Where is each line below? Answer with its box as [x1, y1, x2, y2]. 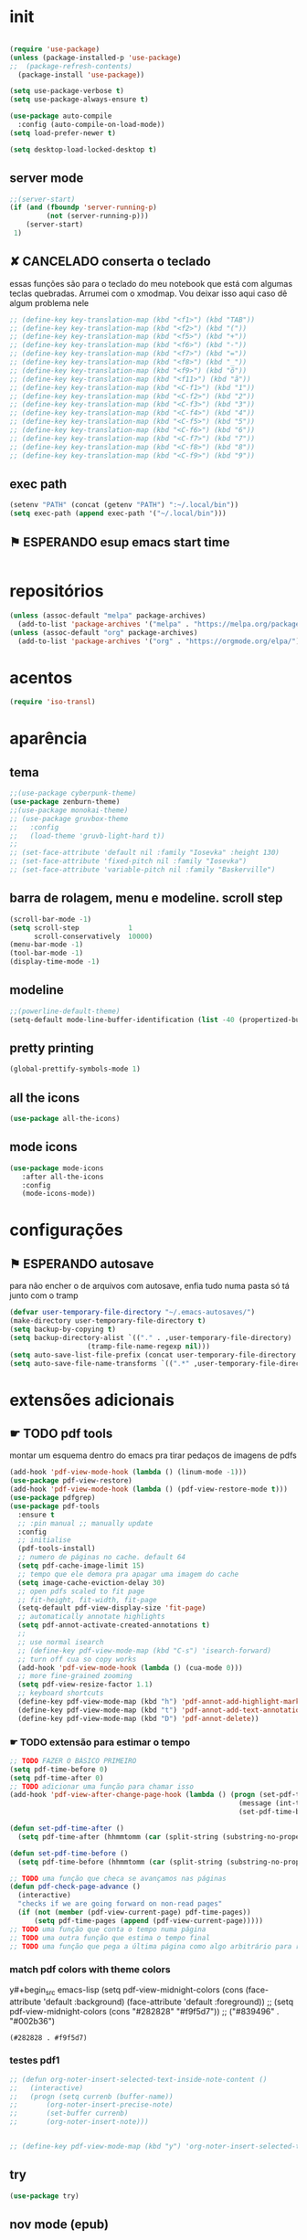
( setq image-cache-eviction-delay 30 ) [17, 1578, 166, 1587]
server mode [9, 171, 84, 186]
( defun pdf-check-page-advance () [9, 1882, 142, 1892]
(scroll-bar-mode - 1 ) [9, 914, 92, 924]
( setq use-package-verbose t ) [9, 87, 125, 96]
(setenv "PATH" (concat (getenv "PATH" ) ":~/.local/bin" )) [9, 501, 239, 510]
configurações [9, 1220, 123, 1241]
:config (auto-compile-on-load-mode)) [17, 121, 166, 130]
